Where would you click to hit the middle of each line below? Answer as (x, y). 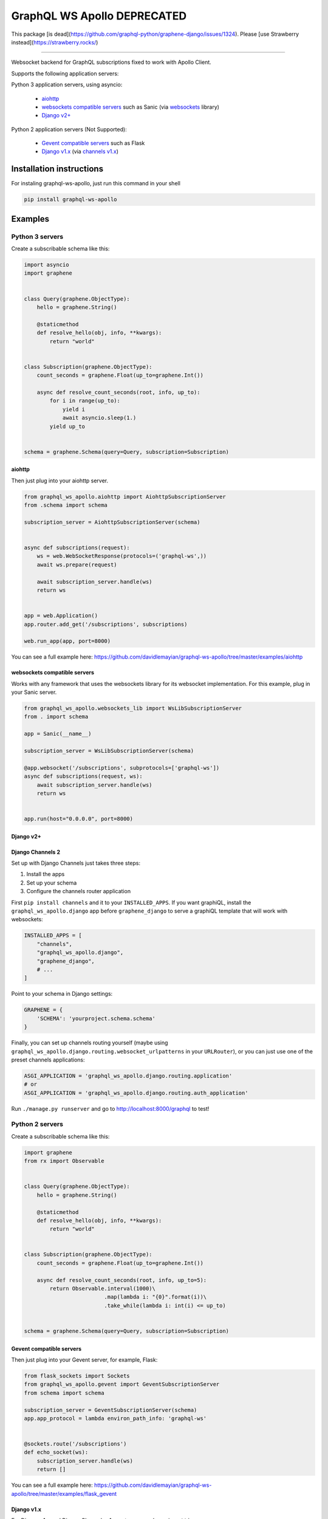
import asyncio (46, 265)
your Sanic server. (34, 692)
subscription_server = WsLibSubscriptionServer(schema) (109, 751)
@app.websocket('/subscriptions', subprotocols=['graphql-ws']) (122, 768)
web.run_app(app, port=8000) (67, 641)
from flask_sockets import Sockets (77, 1376)
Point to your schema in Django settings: (62, 994)
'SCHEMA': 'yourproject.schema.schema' (96, 1018)
